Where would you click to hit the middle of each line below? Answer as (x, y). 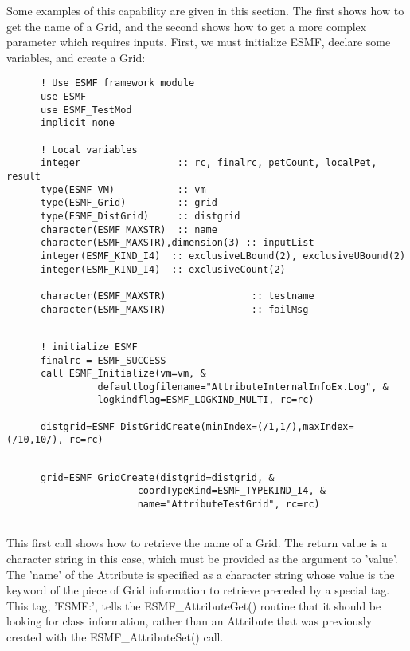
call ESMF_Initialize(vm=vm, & (123, 374)
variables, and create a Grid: (76, 57)
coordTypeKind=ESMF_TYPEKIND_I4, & (231, 491)
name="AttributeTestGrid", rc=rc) (228, 505)
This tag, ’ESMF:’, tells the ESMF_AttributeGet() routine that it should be (194, 605)
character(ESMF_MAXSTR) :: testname (177, 296)
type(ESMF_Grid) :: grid (129, 203)
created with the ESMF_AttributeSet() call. (115, 636)
